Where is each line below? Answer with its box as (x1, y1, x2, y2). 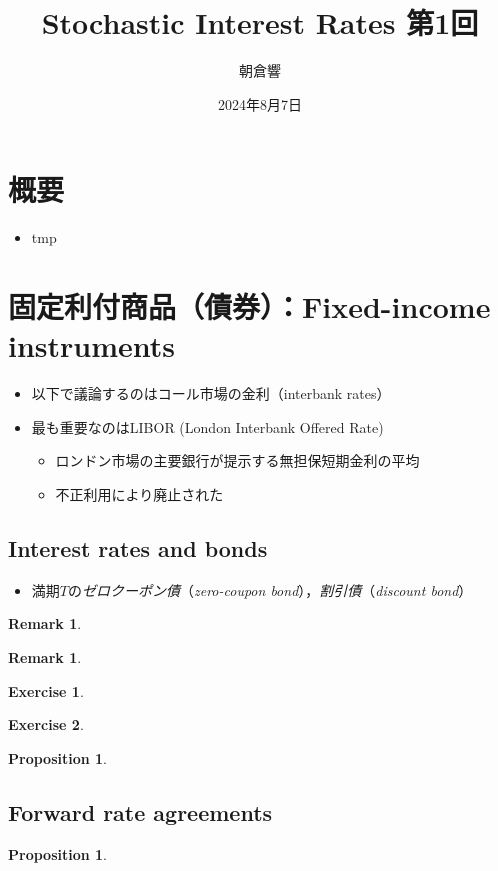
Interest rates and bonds (8, 532, 268, 563)
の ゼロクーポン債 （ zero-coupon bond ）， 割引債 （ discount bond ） (67, 579, 473, 600)
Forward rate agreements (8, 796, 273, 827)
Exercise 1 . (8, 680, 84, 701)
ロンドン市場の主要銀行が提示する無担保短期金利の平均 (55, 450, 420, 471)
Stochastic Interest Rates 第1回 (41, 2, 479, 43)
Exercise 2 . (8, 714, 84, 735)
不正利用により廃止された (55, 483, 224, 504)
